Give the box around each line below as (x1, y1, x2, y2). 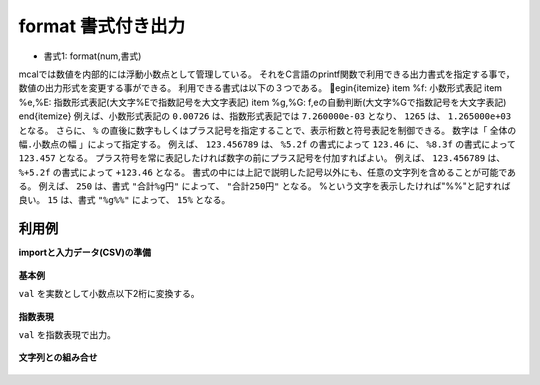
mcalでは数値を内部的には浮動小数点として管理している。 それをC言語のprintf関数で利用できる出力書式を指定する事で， (18, 68, 515, 80)
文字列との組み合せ (18, 351, 98, 364)
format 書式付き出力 (18, 15, 186, 37)
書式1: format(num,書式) (43, 50, 142, 62)
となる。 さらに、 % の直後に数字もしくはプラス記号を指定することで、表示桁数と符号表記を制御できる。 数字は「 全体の (18, 124, 517, 136)
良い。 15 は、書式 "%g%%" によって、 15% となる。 (18, 194, 231, 206)
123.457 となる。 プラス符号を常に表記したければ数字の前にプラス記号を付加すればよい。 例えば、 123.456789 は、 (18, 152, 506, 164)
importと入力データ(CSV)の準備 (18, 246, 152, 259)
